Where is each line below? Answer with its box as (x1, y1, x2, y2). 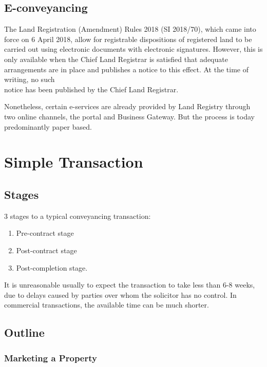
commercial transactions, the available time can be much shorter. (4, 299, 209, 310)
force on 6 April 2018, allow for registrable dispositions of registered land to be (4, 33, 252, 44)
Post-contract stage (16, 244, 77, 255)
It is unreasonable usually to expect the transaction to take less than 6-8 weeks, (4, 279, 255, 290)
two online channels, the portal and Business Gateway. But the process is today (4, 111, 255, 121)
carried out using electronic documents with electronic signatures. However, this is (4, 44, 263, 54)
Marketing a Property (4, 351, 97, 364)
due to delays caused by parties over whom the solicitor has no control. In (4, 289, 237, 300)
